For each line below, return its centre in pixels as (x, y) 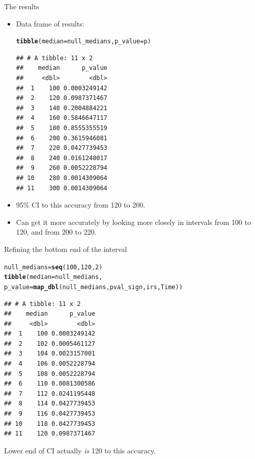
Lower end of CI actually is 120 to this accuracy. (80, 450)
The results (22, 6)
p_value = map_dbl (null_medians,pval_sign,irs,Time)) (93, 287)
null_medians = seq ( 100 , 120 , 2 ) (53, 267)
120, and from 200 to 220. (56, 232)
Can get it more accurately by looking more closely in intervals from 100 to (133, 222)
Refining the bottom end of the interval (66, 249)
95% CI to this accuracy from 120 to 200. (81, 205)
